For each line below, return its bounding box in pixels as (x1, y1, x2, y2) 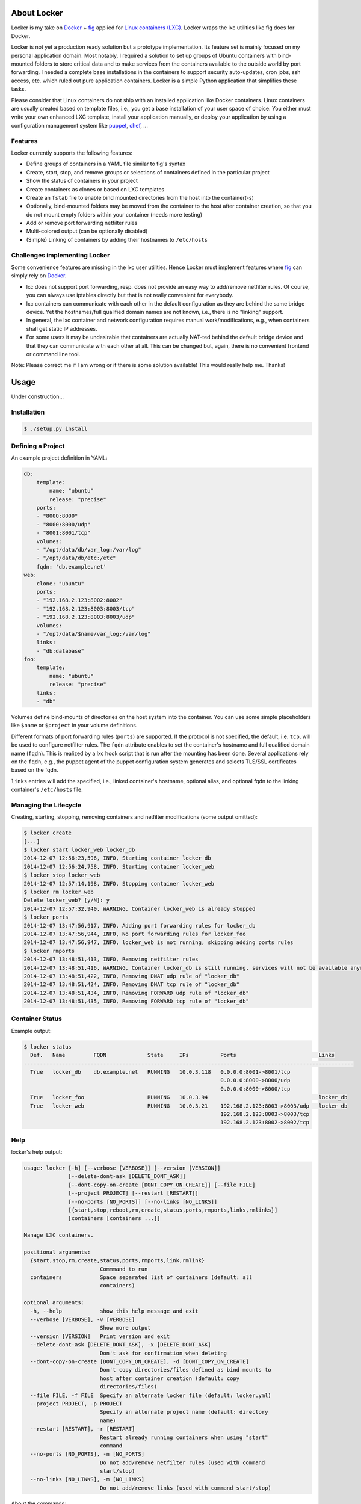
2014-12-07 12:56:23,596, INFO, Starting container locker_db (23, 855, 211, 861)
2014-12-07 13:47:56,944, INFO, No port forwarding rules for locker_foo (23, 930, 246, 937)
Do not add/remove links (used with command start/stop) (99, 1484, 272, 1491)
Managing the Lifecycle (11, 801, 81, 809)
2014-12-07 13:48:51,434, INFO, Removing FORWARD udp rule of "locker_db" (23, 990, 250, 996)
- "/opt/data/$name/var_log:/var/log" (36, 630, 151, 637)
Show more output (99, 1324, 151, 1331)
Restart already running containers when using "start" (99, 1434, 268, 1441)
